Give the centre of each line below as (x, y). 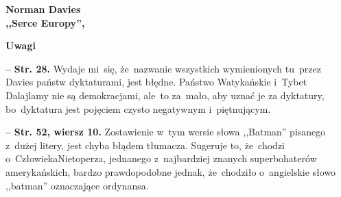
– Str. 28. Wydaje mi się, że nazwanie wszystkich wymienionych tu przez (163, 68)
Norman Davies (43, 9)
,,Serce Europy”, (45, 22)
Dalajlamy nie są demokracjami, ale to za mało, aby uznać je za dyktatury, (165, 95)
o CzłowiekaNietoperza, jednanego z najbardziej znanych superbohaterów (161, 158)
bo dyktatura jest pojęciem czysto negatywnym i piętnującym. (138, 108)
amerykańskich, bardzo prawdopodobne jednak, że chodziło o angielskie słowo (171, 171)
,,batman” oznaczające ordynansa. (77, 185)
